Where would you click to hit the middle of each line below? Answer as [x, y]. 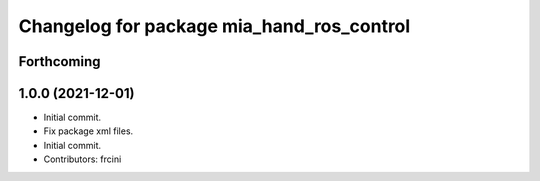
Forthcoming [59, 61]
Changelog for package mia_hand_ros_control [214, 26]
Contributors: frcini [82, 159]
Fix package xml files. [88, 131]
